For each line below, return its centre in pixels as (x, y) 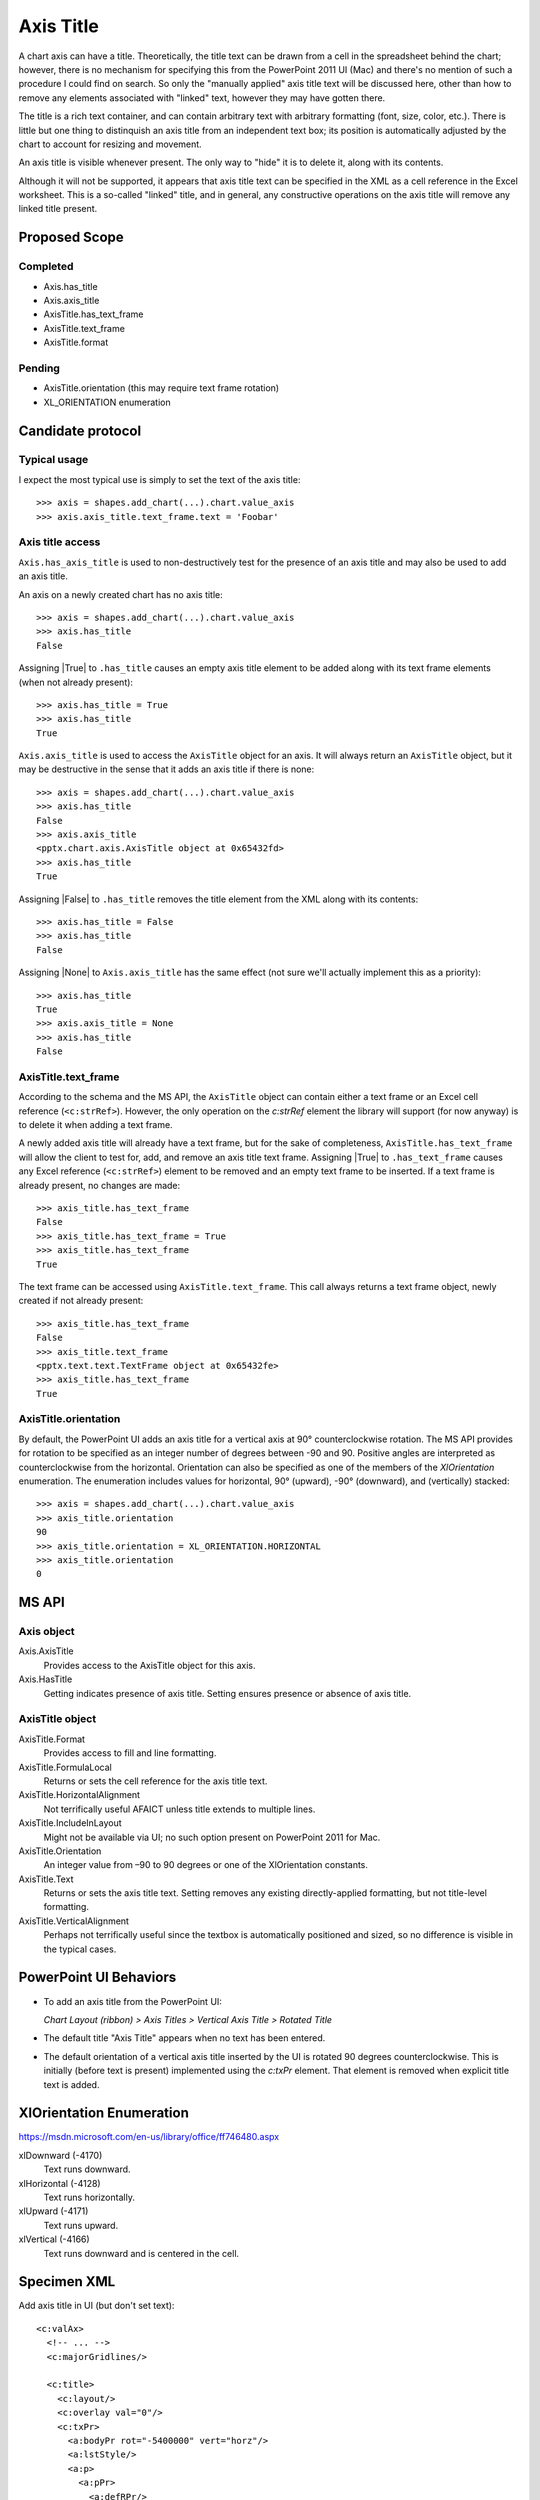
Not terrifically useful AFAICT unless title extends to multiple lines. (179, 1809)
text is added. (71, 2084)
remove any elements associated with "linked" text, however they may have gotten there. (202, 97)
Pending (39, 368)
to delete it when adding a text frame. (96, 1125)
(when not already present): (76, 682)
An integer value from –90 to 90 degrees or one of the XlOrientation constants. (206, 1865)
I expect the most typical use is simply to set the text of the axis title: (159, 479)
